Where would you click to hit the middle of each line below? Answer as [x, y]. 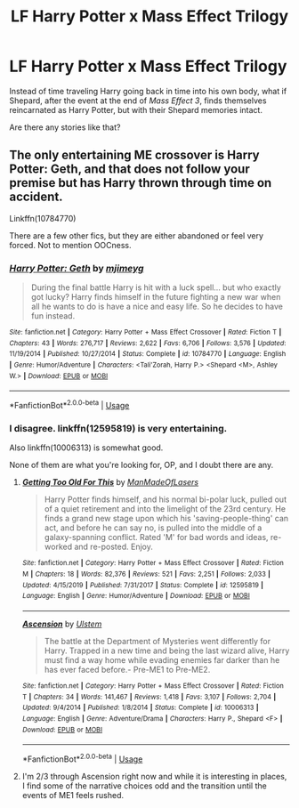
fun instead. [53, 316]
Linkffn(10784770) [43, 218]
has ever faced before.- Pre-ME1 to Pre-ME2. [127, 669]
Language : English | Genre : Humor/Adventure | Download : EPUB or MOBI [136, 596]
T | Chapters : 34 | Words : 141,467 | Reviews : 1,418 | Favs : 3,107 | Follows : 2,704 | [149, 697]
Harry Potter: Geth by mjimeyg [77, 268]
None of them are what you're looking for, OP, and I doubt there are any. [141, 465]
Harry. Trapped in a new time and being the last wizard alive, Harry [167, 650]
